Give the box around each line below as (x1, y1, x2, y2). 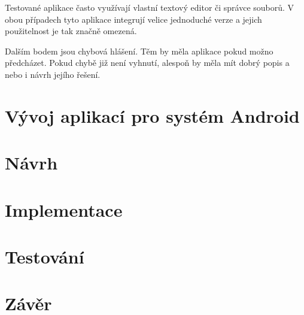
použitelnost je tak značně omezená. (5, 25, 137, 37)
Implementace (5, 197, 123, 222)
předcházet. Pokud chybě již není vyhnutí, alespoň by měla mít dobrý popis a (5, 56, 290, 69)
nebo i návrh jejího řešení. (5, 68, 101, 80)
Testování (5, 244, 84, 268)
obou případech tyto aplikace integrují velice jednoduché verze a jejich (5, 13, 262, 25)
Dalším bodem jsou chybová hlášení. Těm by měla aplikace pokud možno (5, 44, 273, 57)
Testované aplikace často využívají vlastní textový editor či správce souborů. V (5, 1, 294, 13)
